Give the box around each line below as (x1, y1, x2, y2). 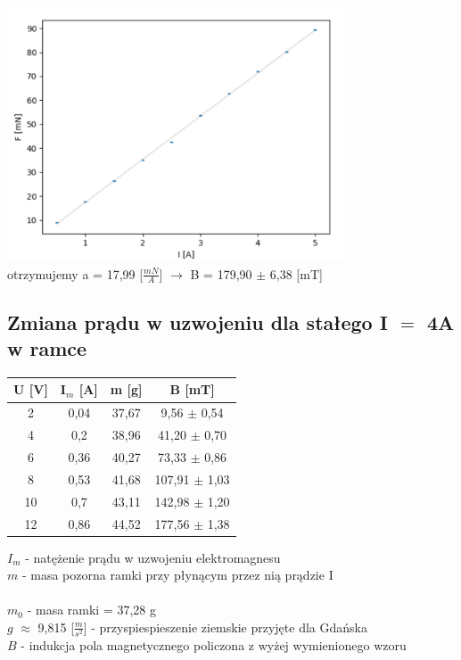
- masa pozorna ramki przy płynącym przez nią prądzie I (21, 565, 333, 584)
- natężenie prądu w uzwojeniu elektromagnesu (25, 548, 281, 566)
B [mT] (169, 380, 215, 399)
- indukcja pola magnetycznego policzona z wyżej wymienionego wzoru (21, 636, 407, 655)
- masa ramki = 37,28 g (27, 600, 157, 619)
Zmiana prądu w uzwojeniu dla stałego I (7, 308, 388, 335)
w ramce (7, 334, 87, 362)
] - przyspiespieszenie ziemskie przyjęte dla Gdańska (83, 617, 367, 636)
